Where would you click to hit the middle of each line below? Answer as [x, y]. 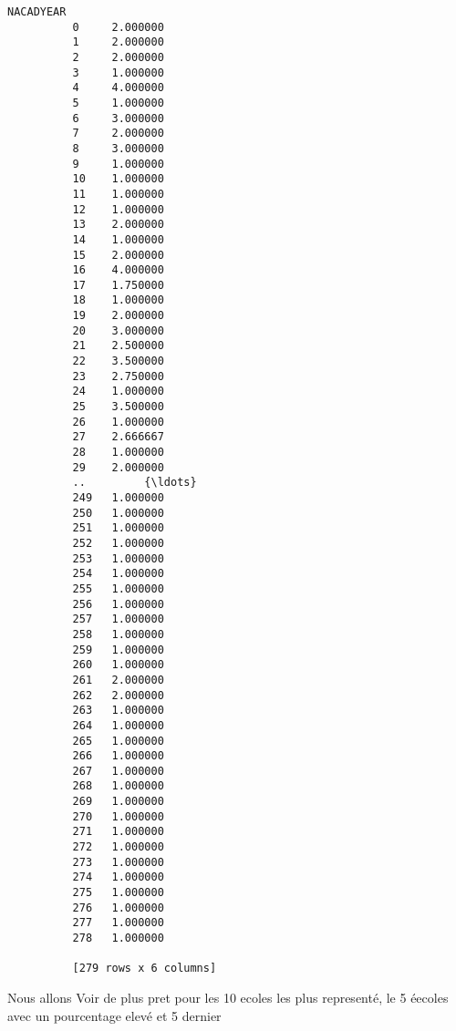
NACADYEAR [37, 12]
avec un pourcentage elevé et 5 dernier [114, 1015]
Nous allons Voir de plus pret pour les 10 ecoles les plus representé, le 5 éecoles [228, 997]
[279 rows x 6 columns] [145, 969]
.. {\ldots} [135, 483]
